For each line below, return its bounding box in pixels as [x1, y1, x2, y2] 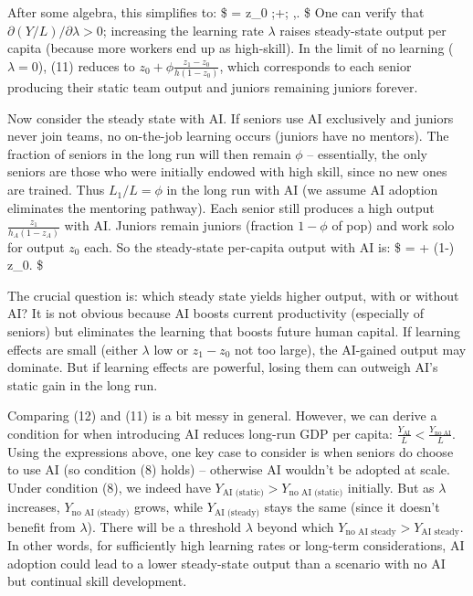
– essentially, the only [307, 144, 427, 163]
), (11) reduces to [37, 56, 135, 75]
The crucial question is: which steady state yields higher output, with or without [7, 285, 459, 304]
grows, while [133, 497, 204, 516]
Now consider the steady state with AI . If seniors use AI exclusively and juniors [7, 108, 454, 127]
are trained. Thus [7, 180, 105, 199]
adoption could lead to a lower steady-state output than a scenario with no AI [7, 553, 446, 572]
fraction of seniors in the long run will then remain [7, 144, 291, 163]
